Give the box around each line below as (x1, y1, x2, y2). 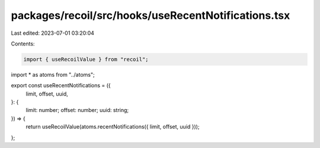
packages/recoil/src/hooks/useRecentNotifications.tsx (11, 9, 290, 22)
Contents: (11, 40, 35, 47)
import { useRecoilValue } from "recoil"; (23, 56, 149, 63)
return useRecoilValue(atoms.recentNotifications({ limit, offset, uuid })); (25, 123, 200, 130)
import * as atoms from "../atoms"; (11, 71, 95, 78)
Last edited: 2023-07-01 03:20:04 (11, 29, 95, 37)
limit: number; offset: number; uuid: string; (25, 107, 129, 114)
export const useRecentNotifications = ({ (11, 82, 111, 89)
